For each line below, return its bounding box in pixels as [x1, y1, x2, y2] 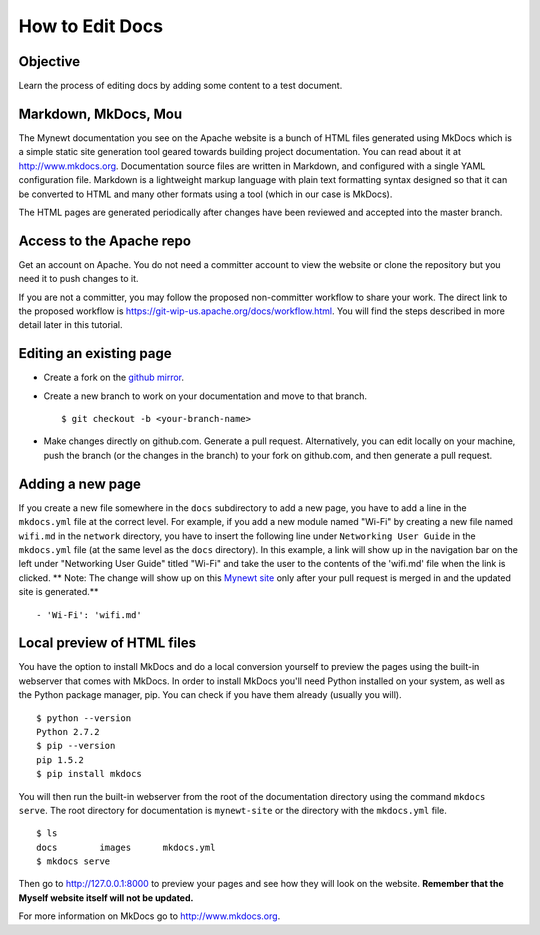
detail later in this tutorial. [18, 319, 123, 331]
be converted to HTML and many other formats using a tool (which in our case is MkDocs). [18, 188, 393, 200]
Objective [18, 53, 81, 70]
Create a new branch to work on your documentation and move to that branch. [43, 390, 368, 402]
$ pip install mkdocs [36, 768, 142, 780]
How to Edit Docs [18, 15, 164, 37]
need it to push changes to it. [18, 273, 139, 285]
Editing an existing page [18, 345, 172, 362]
